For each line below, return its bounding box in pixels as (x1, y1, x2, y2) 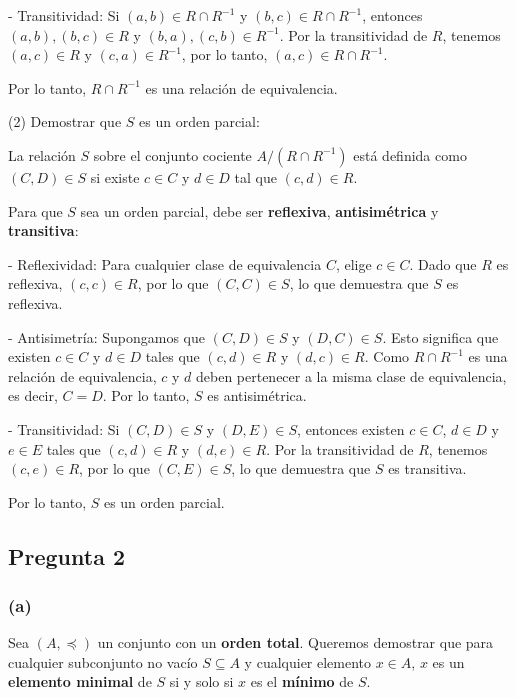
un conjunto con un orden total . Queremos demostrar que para (97, 632, 494, 653)
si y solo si (169, 671, 234, 692)
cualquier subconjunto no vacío (8, 651, 198, 672)
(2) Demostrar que (8, 111, 122, 132)
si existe (90, 166, 140, 187)
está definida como (353, 144, 467, 165)
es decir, (8, 385, 58, 406)
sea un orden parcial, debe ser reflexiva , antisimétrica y (80, 200, 439, 221)
